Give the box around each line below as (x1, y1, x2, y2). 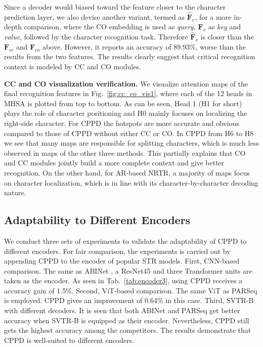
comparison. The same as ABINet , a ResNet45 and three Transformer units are (4, 265, 252, 276)
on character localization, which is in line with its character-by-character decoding (4, 177, 258, 188)
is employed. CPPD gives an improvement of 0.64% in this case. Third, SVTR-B (4, 295, 254, 306)
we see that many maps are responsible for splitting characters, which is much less (4, 138, 259, 148)
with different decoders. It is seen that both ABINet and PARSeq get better (4, 305, 240, 316)
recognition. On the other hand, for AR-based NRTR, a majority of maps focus (4, 167, 250, 178)
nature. (4, 187, 26, 198)
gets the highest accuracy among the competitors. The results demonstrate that (4, 325, 251, 335)
